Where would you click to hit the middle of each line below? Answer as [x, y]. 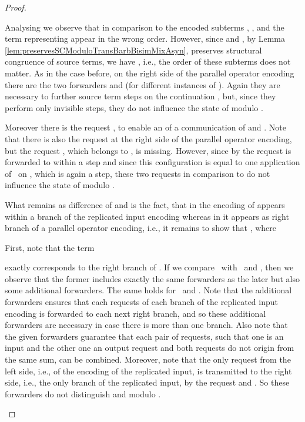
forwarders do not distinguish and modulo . [83, 393]
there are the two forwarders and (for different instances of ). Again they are [143, 84]
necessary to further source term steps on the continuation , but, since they [140, 96]
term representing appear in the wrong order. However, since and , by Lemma [145, 38]
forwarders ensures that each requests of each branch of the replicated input [141, 302]
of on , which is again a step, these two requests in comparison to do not [138, 173]
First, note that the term [50, 247]
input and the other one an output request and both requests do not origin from [150, 348]
